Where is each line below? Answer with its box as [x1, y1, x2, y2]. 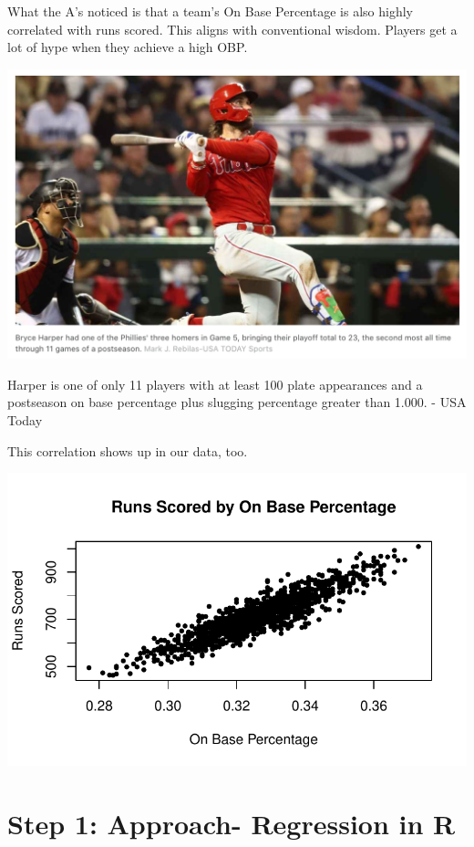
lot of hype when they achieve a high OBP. [7, 37, 248, 57]
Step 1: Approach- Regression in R [7, 804, 456, 842]
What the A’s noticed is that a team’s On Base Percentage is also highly [7, 2, 413, 20]
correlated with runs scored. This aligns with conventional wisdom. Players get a [7, 19, 458, 38]
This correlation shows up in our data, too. [7, 441, 248, 460]
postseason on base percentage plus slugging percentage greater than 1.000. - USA [7, 392, 467, 412]
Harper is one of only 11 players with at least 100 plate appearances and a [7, 374, 423, 393]
